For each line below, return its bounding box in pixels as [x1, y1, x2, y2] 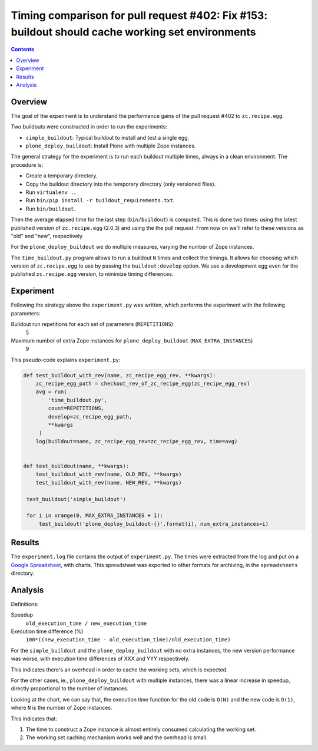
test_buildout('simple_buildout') [26, 496, 126, 502]
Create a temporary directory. [25, 172, 98, 179]
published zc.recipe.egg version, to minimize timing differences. [11, 271, 174, 278]
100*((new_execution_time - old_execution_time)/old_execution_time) [25, 637, 231, 643]
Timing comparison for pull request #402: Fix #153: [11, 9, 268, 22]
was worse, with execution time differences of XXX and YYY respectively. [11, 655, 190, 663]
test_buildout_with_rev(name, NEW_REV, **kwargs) [35, 479, 182, 486]
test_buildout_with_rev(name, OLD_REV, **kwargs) [35, 471, 182, 477]
